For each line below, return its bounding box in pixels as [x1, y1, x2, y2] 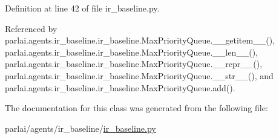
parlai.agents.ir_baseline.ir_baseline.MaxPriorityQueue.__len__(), [5, 45, 258, 58]
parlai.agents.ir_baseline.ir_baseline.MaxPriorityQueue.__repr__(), [5, 57, 263, 70]
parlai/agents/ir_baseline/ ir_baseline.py [5, 121, 156, 134]
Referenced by [5, 22, 57, 34]
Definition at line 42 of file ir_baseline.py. [5, 2, 160, 14]
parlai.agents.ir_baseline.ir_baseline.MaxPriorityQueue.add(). [5, 81, 235, 94]
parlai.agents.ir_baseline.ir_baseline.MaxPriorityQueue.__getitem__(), [5, 34, 275, 47]
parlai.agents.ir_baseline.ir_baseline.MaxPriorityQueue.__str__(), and [5, 69, 274, 82]
